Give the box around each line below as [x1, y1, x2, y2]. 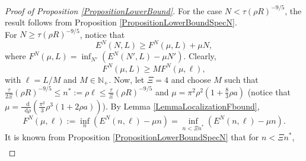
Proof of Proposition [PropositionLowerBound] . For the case [5, 4, 222, 17]
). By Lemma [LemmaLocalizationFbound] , [102, 99, 260, 112]
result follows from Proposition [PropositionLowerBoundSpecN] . [5, 16, 237, 28]
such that [224, 73, 259, 85]
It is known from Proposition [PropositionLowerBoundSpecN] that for [5, 130, 259, 143]
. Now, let [109, 73, 145, 85]
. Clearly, [183, 50, 216, 62]
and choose [171, 73, 211, 85]
